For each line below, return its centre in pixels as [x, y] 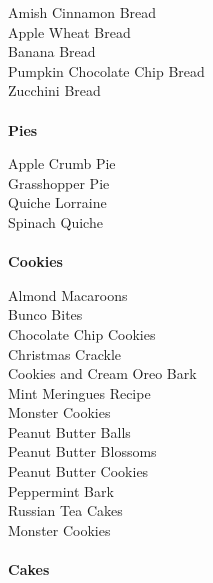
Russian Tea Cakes [65, 510]
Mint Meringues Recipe [79, 392]
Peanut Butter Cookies [78, 471]
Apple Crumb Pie [62, 163]
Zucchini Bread [54, 90]
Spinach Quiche [55, 221]
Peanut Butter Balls [69, 431]
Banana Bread [52, 51]
